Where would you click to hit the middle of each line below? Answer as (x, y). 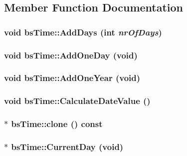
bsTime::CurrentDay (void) (67, 146)
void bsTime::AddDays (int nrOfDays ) (83, 32)
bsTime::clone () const (57, 124)
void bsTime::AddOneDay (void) (71, 55)
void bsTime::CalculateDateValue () (77, 101)
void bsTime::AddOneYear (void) (72, 78)
